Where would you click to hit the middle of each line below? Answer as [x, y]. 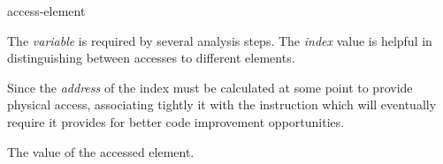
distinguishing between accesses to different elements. [151, 58]
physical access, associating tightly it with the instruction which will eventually [222, 104]
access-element [46, 11]
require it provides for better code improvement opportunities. [176, 121]
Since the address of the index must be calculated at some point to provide [210, 87]
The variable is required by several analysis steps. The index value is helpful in [220, 40]
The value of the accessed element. [101, 151]
